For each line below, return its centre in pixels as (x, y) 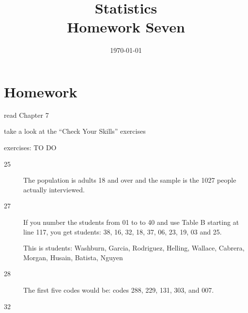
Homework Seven (126, 27)
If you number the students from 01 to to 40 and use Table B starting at (131, 222)
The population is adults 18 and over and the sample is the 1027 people (130, 180)
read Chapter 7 (26, 115)
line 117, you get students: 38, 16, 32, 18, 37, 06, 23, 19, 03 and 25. (123, 231)
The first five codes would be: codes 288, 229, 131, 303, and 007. (119, 290)
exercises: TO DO (30, 148)
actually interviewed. (54, 189)
